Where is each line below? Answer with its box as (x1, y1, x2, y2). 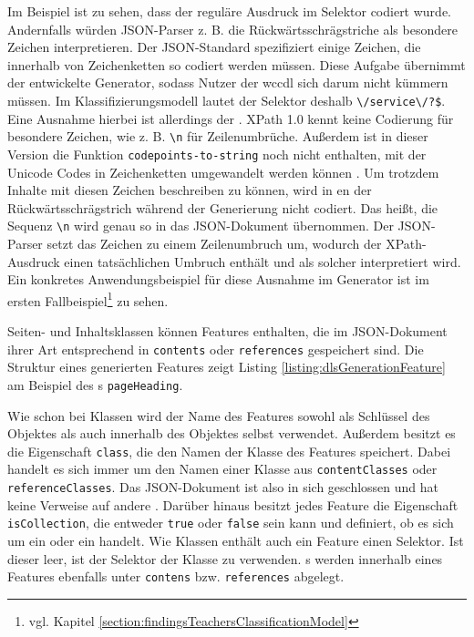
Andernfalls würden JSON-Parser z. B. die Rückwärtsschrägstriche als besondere (7, 19, 458, 38)
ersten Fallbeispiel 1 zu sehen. (7, 288, 169, 310)
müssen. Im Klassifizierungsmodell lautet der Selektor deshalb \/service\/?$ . (7, 90, 446, 109)
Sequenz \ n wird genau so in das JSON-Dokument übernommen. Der (7, 216, 394, 235)
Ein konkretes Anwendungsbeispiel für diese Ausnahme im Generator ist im (7, 270, 429, 289)
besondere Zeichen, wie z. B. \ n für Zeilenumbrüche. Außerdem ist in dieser (7, 127, 428, 146)
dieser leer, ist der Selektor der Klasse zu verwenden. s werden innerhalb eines (7, 549, 443, 568)
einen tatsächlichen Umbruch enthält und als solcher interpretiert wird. (64, 252, 461, 271)
